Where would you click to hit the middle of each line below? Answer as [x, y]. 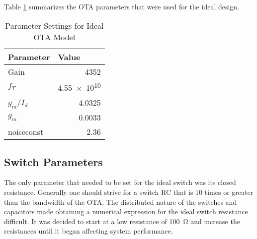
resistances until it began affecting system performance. [88, 231]
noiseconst [26, 132]
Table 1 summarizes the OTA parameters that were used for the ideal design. [122, 6]
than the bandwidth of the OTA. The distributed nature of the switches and [121, 202]
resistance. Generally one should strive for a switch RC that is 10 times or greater [129, 192]
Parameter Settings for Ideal [54, 25]
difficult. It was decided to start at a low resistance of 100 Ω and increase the [122, 221]
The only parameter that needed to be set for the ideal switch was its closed [120, 182]
